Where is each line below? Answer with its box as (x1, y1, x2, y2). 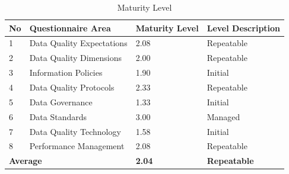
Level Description (207, 21, 281, 34)
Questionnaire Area (29, 21, 111, 34)
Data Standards (29, 110, 87, 123)
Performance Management (29, 140, 125, 152)
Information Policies (29, 66, 103, 79)
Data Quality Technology (29, 125, 121, 137)
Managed (207, 110, 240, 123)
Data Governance (29, 95, 93, 108)
